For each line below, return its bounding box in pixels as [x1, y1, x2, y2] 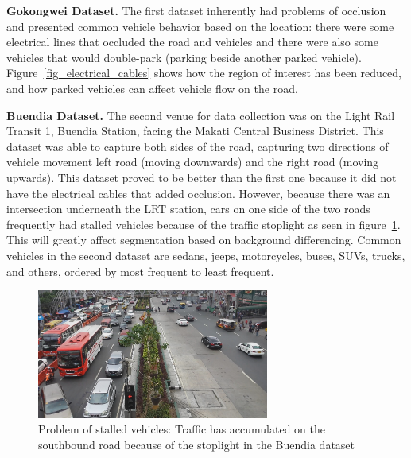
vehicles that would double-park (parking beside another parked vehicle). [6, 49, 362, 65]
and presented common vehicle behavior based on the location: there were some [6, 17, 394, 34]
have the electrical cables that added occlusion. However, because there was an [6, 184, 390, 201]
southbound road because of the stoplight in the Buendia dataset [38, 437, 355, 453]
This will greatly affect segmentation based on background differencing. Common [6, 231, 401, 248]
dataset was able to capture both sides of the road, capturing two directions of [6, 138, 389, 154]
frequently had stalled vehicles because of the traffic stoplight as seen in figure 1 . [6, 215, 401, 232]
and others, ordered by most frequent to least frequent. [6, 262, 274, 279]
